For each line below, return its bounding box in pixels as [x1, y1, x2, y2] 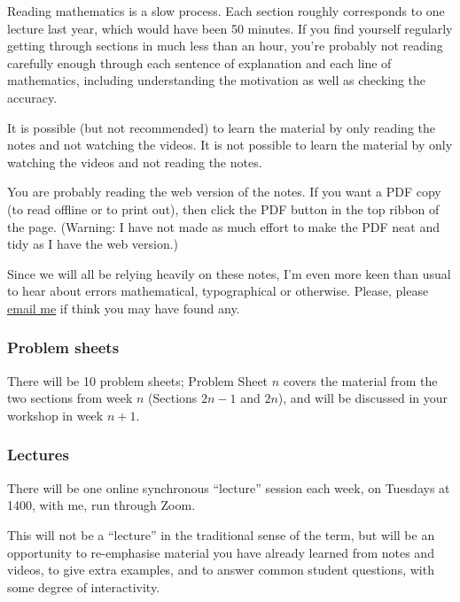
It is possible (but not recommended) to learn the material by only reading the [7, 118, 435, 136]
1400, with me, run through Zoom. [7, 496, 196, 514]
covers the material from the [283, 371, 438, 390]
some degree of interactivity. [7, 577, 160, 596]
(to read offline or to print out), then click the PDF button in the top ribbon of [7, 199, 440, 218]
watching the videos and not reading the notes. [7, 152, 262, 171]
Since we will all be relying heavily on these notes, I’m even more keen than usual [7, 264, 451, 282]
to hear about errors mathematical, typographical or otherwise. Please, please [7, 282, 429, 300]
